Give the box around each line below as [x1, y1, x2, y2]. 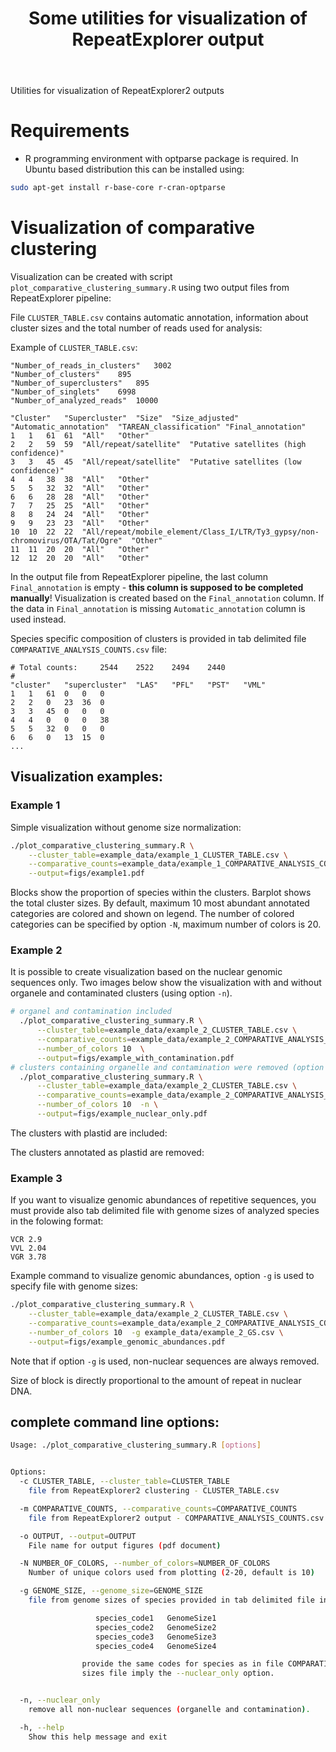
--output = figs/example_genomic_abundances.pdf [28, 1337, 226, 1347]
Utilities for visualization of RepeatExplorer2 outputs [10, 85, 225, 97]
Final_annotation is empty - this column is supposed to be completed [10, 581, 304, 593]
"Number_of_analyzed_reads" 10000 [10, 395, 159, 406]
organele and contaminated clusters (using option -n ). [10, 987, 233, 999]
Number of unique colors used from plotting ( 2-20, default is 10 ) [28, 1568, 315, 1578]
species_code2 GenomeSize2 [95, 1622, 217, 1632]
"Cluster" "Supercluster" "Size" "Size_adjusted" [10, 413, 240, 423]
